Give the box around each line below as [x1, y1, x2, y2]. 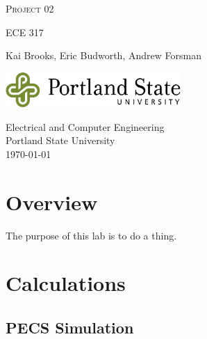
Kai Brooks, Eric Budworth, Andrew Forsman [6, 48, 201, 63]
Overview [6, 187, 98, 216]
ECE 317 [6, 24, 44, 39]
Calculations [6, 269, 126, 297]
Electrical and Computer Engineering [6, 119, 165, 134]
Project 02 [6, 1, 54, 15]
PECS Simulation [6, 316, 134, 338]
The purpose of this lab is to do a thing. [6, 228, 177, 242]
